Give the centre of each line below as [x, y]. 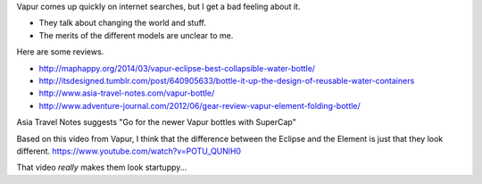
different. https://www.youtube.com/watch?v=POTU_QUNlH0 [129, 151]
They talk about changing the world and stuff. [123, 23]
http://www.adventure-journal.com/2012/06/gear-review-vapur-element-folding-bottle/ [199, 105]
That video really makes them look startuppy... [102, 167]
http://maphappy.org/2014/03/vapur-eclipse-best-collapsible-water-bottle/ [177, 68]
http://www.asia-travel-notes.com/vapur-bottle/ [127, 93]
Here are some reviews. [60, 52]
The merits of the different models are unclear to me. [136, 35]
